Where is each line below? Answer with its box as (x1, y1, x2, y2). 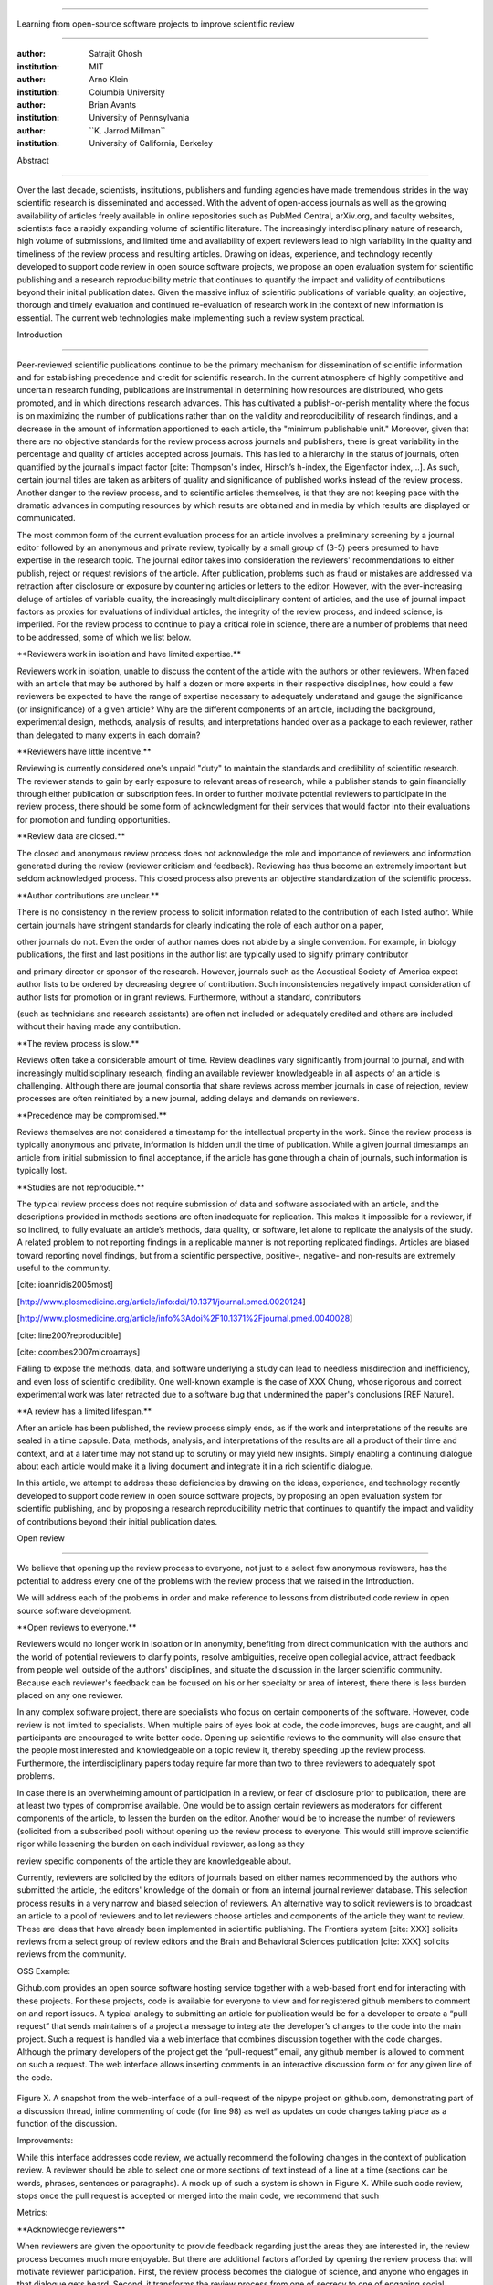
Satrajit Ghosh (89, 48, 142, 59)
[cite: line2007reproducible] (16, 1330, 121, 1341)
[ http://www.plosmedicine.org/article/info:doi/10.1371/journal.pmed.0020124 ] (16, 1296, 306, 1307)
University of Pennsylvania (89, 112, 190, 123)
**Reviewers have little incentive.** (16, 746, 152, 757)
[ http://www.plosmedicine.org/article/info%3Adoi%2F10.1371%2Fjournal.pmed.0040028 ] (16, 1313, 353, 1324)
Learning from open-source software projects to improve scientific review (16, 18, 296, 29)
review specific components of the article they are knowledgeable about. (16, 1855, 292, 1866)
